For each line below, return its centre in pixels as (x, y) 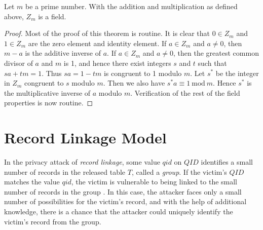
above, (14, 16)
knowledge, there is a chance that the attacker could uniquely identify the (119, 212)
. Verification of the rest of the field (185, 92)
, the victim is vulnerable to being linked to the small (154, 182)
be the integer (237, 73)
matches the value (32, 182)
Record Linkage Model (85, 138)
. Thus (52, 73)
